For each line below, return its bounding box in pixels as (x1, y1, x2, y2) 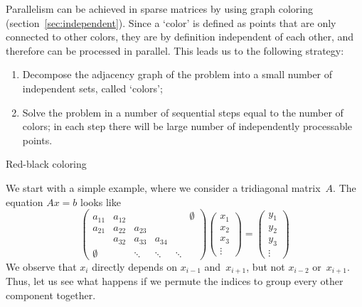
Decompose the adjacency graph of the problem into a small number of (22, 67, 333, 82)
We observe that (6, 259, 77, 274)
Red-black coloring (6, 156, 87, 171)
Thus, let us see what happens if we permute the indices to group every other (6, 274, 344, 289)
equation (6, 194, 43, 209)
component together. (6, 287, 96, 302)
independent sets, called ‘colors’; (22, 80, 163, 95)
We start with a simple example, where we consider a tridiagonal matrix (6, 180, 321, 195)
